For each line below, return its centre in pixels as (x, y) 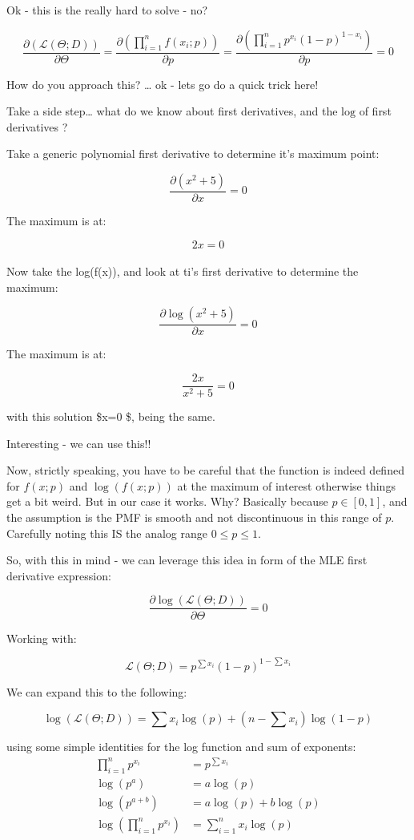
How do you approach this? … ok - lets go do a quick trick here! (163, 84)
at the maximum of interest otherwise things (286, 485)
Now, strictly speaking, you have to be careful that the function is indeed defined (205, 470)
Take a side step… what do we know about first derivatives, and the (172, 111)
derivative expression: (59, 575)
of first (375, 111)
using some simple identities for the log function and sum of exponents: (181, 747)
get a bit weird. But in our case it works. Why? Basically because (167, 501)
